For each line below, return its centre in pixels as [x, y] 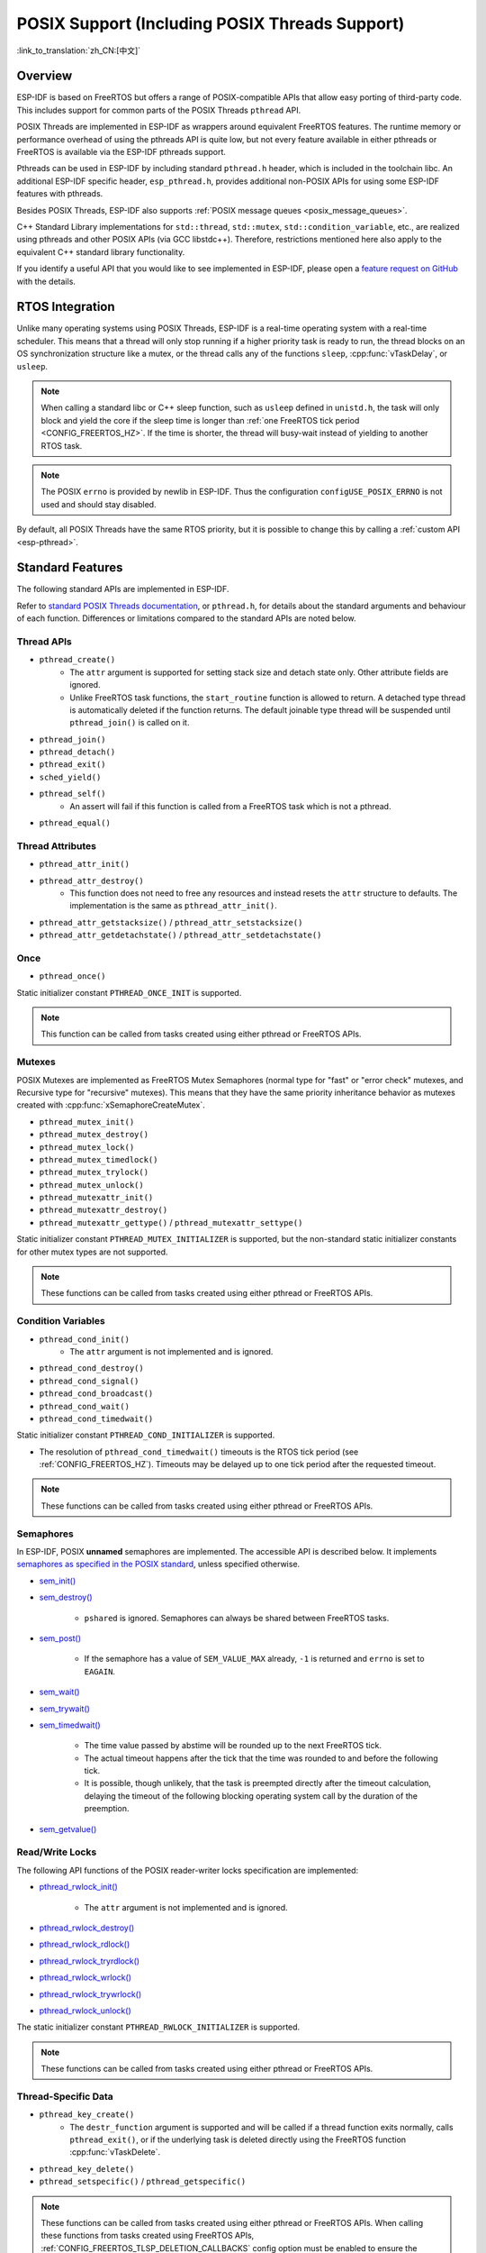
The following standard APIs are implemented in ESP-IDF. [123, 589]
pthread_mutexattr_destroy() [103, 1210]
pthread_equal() [75, 823]
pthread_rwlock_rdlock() [85, 1944]
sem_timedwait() [70, 1725]
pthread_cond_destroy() [91, 1368]
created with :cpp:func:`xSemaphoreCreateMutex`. [111, 1105]
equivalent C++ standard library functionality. [101, 251]
